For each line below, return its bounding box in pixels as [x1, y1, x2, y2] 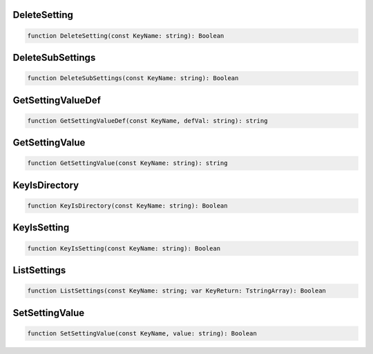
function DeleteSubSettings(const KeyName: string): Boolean [27, 75, 239, 82]
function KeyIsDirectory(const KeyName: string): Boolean [27, 201, 228, 210]
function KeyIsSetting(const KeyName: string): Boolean [27, 244, 221, 252]
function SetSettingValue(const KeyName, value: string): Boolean [27, 329, 257, 337]
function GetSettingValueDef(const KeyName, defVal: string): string [27, 117, 268, 124]
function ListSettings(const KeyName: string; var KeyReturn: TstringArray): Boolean [27, 287, 326, 295]
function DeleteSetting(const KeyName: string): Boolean [27, 32, 224, 39]
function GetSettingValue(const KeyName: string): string [27, 159, 228, 167]
